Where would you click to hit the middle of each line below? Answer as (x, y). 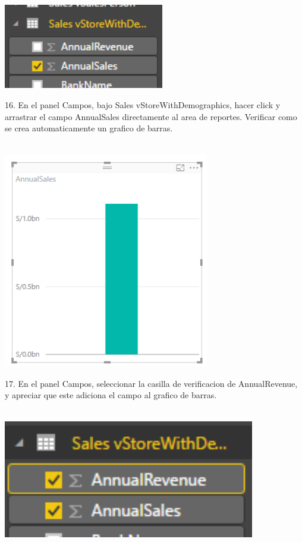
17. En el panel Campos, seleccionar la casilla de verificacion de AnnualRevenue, (151, 383)
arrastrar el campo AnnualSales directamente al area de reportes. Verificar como (151, 116)
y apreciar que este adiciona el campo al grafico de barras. (111, 395)
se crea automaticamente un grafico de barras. (89, 128)
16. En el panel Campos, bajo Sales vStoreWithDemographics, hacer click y (143, 105)
